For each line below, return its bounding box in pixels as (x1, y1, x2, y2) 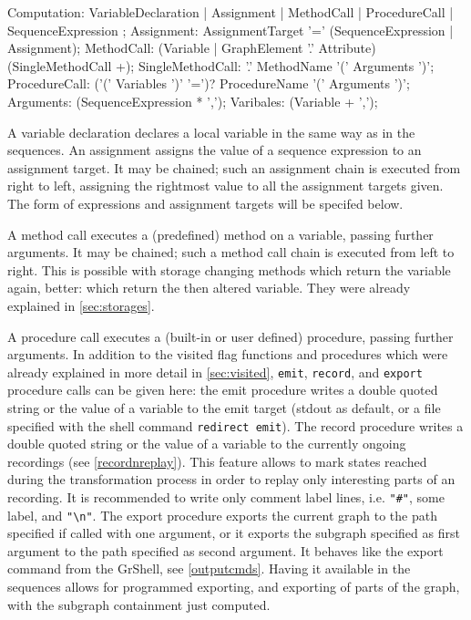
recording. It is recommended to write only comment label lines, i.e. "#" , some (7, 487, 445, 506)
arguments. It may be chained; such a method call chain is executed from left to (7, 243, 455, 262)
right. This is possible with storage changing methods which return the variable (7, 260, 451, 279)
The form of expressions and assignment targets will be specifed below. (7, 193, 404, 212)
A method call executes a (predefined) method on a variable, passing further (7, 224, 434, 243)
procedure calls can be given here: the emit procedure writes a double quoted (7, 380, 438, 399)
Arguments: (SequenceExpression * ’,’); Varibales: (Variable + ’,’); (7, 91, 378, 110)
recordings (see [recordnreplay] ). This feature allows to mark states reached (7, 451, 427, 470)
